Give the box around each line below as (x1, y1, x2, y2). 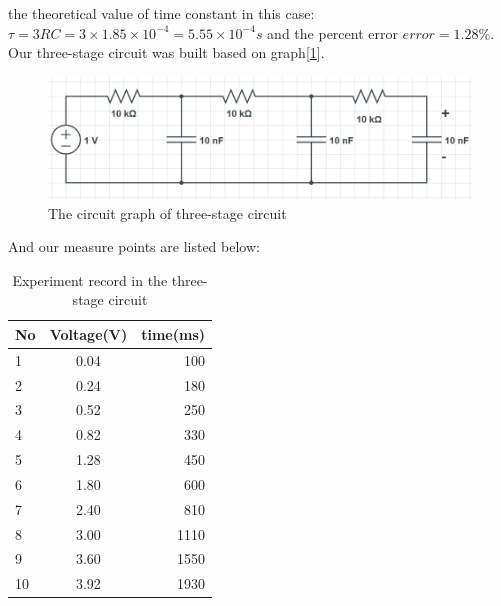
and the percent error (267, 22, 398, 43)
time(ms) (141, 323, 206, 344)
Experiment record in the (12, 269, 168, 290)
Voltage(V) (49, 323, 128, 344)
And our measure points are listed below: (8, 236, 260, 257)
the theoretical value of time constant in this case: (8, 3, 315, 23)
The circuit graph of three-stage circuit (48, 202, 287, 223)
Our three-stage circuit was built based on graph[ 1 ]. (8, 42, 325, 63)
